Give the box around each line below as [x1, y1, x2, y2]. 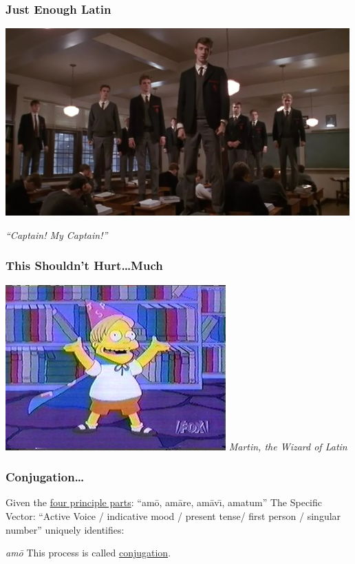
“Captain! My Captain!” [6, 227, 108, 242]
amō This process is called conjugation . [6, 545, 171, 560]
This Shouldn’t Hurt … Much [6, 257, 163, 274]
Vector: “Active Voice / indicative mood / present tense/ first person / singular [6, 509, 341, 523]
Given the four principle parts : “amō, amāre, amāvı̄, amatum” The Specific [6, 495, 323, 510]
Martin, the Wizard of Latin [228, 439, 347, 453]
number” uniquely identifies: [6, 522, 125, 536]
